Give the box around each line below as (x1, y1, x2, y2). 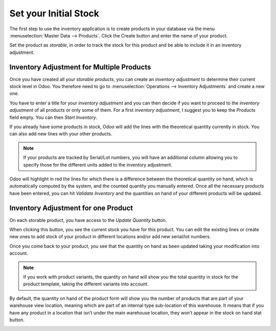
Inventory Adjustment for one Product (9, 203, 133, 212)
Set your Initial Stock (9, 8, 100, 19)
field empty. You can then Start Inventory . (9, 114, 98, 120)
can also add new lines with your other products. (9, 131, 112, 137)
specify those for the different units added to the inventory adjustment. (23, 161, 173, 168)
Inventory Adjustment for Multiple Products (9, 63, 151, 71)
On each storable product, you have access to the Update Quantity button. (9, 217, 167, 223)
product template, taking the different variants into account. (23, 281, 149, 287)
